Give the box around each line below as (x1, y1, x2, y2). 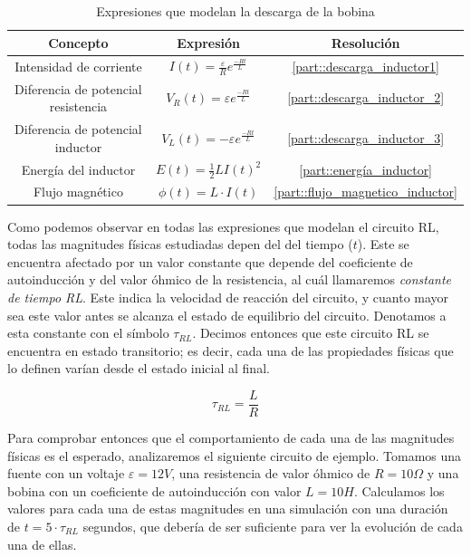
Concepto (48, 33, 109, 52)
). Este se (357, 235, 409, 254)
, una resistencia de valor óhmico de (171, 464, 370, 483)
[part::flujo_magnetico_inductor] (274, 182, 457, 201)
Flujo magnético (33, 182, 123, 201)
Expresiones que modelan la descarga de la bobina (96, 2, 375, 20)
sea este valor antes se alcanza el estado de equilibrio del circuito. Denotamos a (7, 305, 447, 324)
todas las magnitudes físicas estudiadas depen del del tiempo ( (7, 235, 353, 254)
